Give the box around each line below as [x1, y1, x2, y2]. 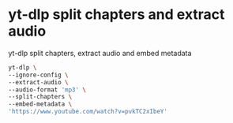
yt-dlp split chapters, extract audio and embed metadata [8, 48, 192, 58]
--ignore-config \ [8, 71, 69, 79]
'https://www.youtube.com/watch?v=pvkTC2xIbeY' [8, 108, 168, 116]
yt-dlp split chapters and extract [8, 6, 225, 24]
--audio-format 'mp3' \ [8, 85, 87, 94]
